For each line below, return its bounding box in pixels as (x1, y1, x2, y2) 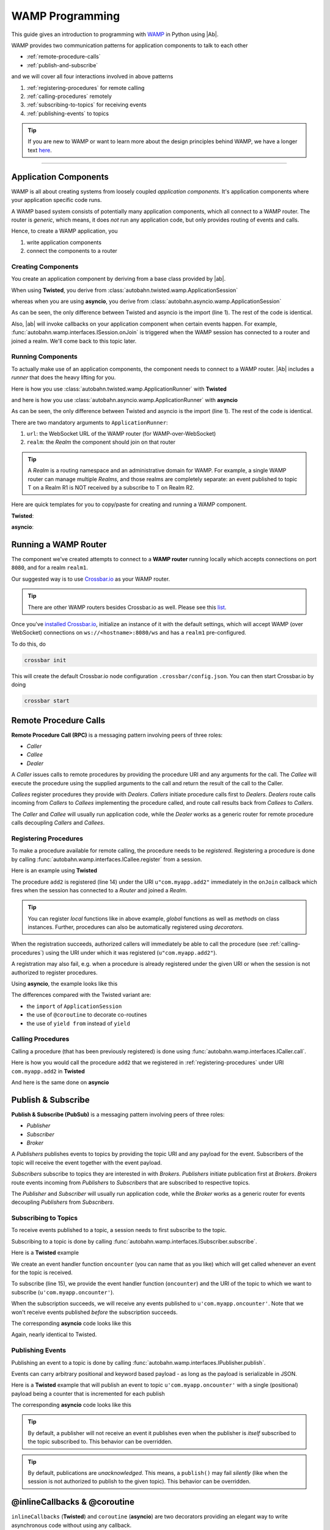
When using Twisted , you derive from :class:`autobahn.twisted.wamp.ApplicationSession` (11, 286, 238, 294)
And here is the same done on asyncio (11, 1078, 109, 1086)
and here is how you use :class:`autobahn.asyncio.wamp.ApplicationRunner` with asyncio (11, 396, 238, 403)
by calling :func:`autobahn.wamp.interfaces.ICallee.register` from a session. (11, 856, 202, 863)
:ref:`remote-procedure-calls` (26, 53, 101, 61)
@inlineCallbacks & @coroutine (11, 1497, 134, 1507)
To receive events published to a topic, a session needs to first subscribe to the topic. (11, 1226, 227, 1234)
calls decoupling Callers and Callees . (11, 819, 105, 826)
